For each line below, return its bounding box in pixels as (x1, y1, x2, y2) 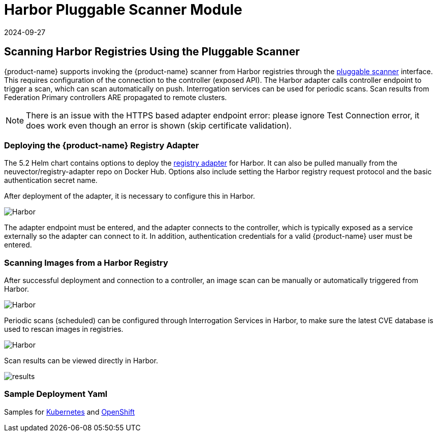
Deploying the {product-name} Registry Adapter (4, 140, 199, 150)
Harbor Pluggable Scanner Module (4, 1, 242, 18)
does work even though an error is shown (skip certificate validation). (26, 120, 292, 131)
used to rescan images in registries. (4, 325, 123, 334)
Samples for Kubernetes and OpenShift (4, 407, 135, 416)
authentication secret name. (4, 176, 98, 185)
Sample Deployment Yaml (4, 389, 108, 399)
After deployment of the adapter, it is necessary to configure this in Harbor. (4, 192, 255, 201)
